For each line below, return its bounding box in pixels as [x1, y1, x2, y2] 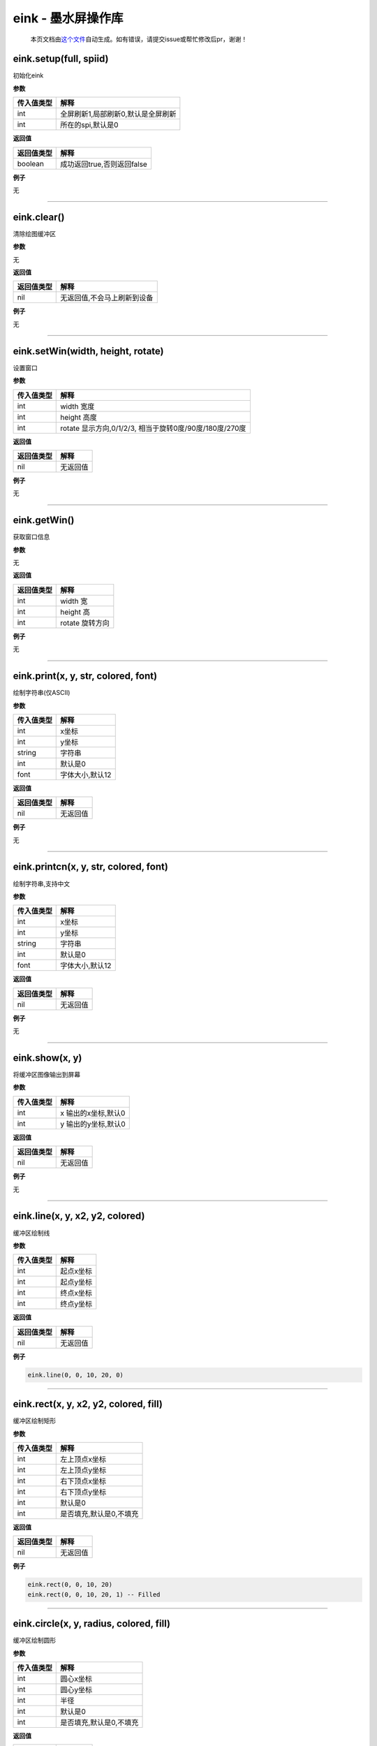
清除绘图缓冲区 [13, 229, 56, 237]
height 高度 [60, 412, 97, 422]
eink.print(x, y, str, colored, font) [13, 670, 157, 682]
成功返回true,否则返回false [60, 159, 148, 169]
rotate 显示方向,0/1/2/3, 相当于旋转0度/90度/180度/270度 [60, 423, 246, 433]
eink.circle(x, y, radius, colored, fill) [13, 1617, 171, 1630]
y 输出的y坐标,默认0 [60, 1119, 126, 1129]
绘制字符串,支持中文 [13, 879, 71, 888]
